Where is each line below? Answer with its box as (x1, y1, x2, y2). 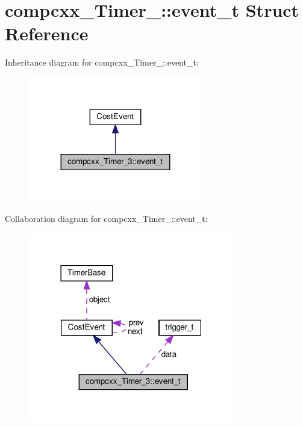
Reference (5, 21, 89, 46)
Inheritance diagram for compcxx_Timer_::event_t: (5, 56, 199, 69)
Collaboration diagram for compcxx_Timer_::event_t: (5, 212, 208, 225)
